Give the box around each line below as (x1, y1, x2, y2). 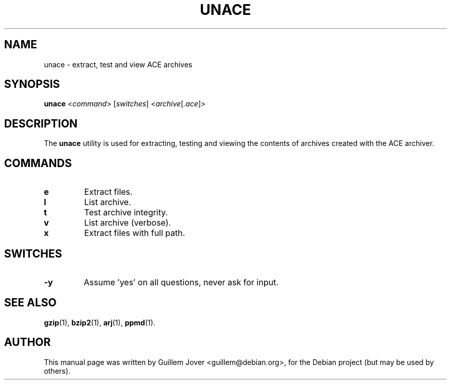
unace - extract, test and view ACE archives (44, 60, 193, 69)
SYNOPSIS (4, 78, 60, 91)
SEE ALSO (4, 296, 57, 309)
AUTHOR (4, 336, 51, 349)
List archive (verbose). (84, 217, 171, 228)
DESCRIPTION (4, 117, 78, 130)
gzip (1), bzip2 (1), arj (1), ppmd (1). (44, 318, 155, 327)
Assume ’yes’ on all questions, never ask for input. (83, 277, 279, 287)
